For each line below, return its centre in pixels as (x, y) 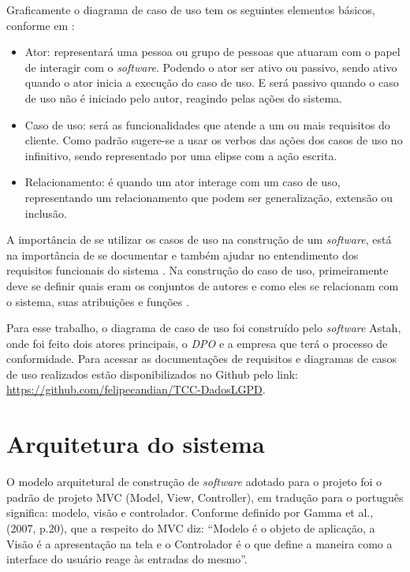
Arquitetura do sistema (136, 444)
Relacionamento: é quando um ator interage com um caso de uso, (183, 182)
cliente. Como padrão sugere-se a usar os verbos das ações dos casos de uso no (214, 140)
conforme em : (41, 25)
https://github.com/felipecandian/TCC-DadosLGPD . (136, 389)
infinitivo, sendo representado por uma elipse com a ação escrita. (181, 155)
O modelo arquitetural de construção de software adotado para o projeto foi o (194, 482)
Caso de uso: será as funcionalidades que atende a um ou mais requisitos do (207, 124)
